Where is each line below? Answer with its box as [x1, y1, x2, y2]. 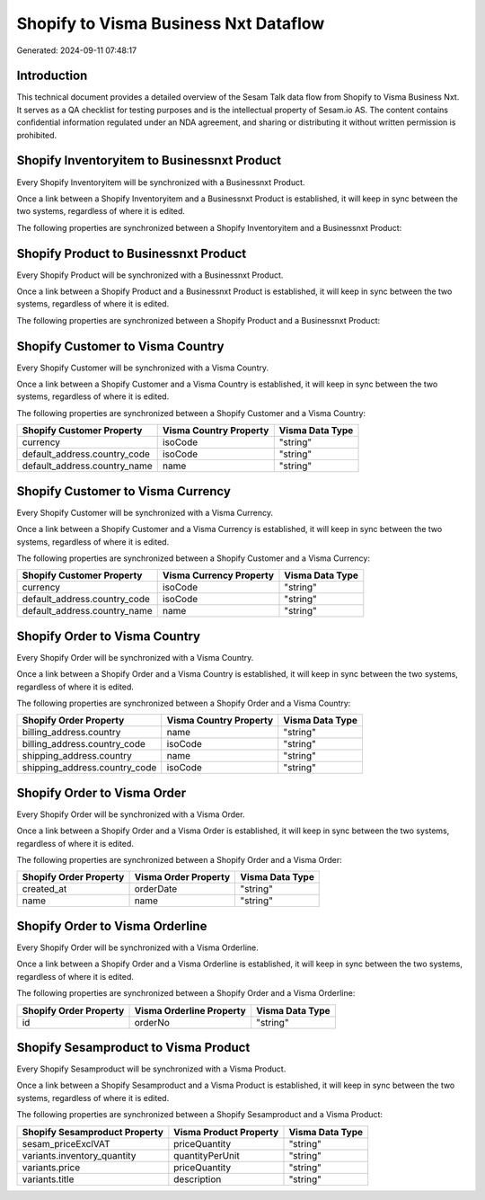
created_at [22, 883, 67, 895]
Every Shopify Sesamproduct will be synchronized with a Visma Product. [16, 1063, 287, 1074]
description [173, 1173, 222, 1186]
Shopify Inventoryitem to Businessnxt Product [16, 153, 282, 168]
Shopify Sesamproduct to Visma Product [16, 1039, 251, 1055]
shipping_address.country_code [22, 761, 157, 774]
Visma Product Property [173, 1125, 279, 1138]
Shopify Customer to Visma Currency [16, 484, 231, 499]
